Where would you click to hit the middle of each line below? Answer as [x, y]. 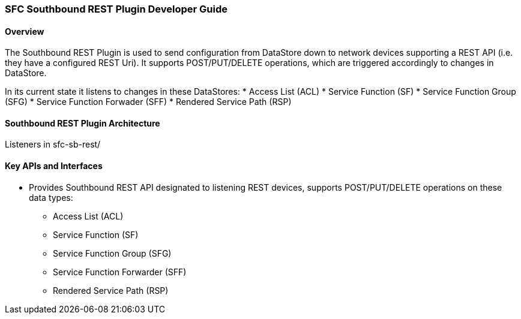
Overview [25, 31]
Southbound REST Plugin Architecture [83, 123]
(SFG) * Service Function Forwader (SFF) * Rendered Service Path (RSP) [148, 102]
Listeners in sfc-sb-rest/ [53, 145]
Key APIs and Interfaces [54, 166]
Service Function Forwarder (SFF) [120, 272]
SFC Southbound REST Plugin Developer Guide [116, 9]
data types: [51, 197]
